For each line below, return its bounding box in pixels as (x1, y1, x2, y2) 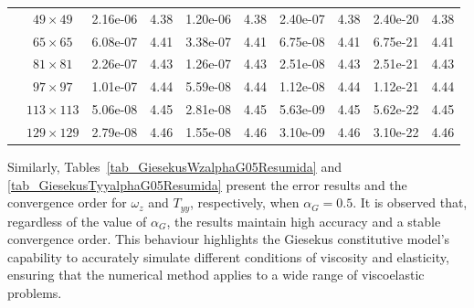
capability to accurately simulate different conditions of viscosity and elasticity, (7, 247, 449, 266)
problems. (7, 283, 62, 303)
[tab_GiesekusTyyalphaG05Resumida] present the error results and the (7, 175, 407, 194)
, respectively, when (190, 193, 300, 212)
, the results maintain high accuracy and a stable (166, 211, 441, 230)
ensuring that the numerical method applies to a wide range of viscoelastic (7, 265, 425, 284)
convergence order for (7, 193, 127, 212)
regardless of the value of (7, 211, 147, 230)
